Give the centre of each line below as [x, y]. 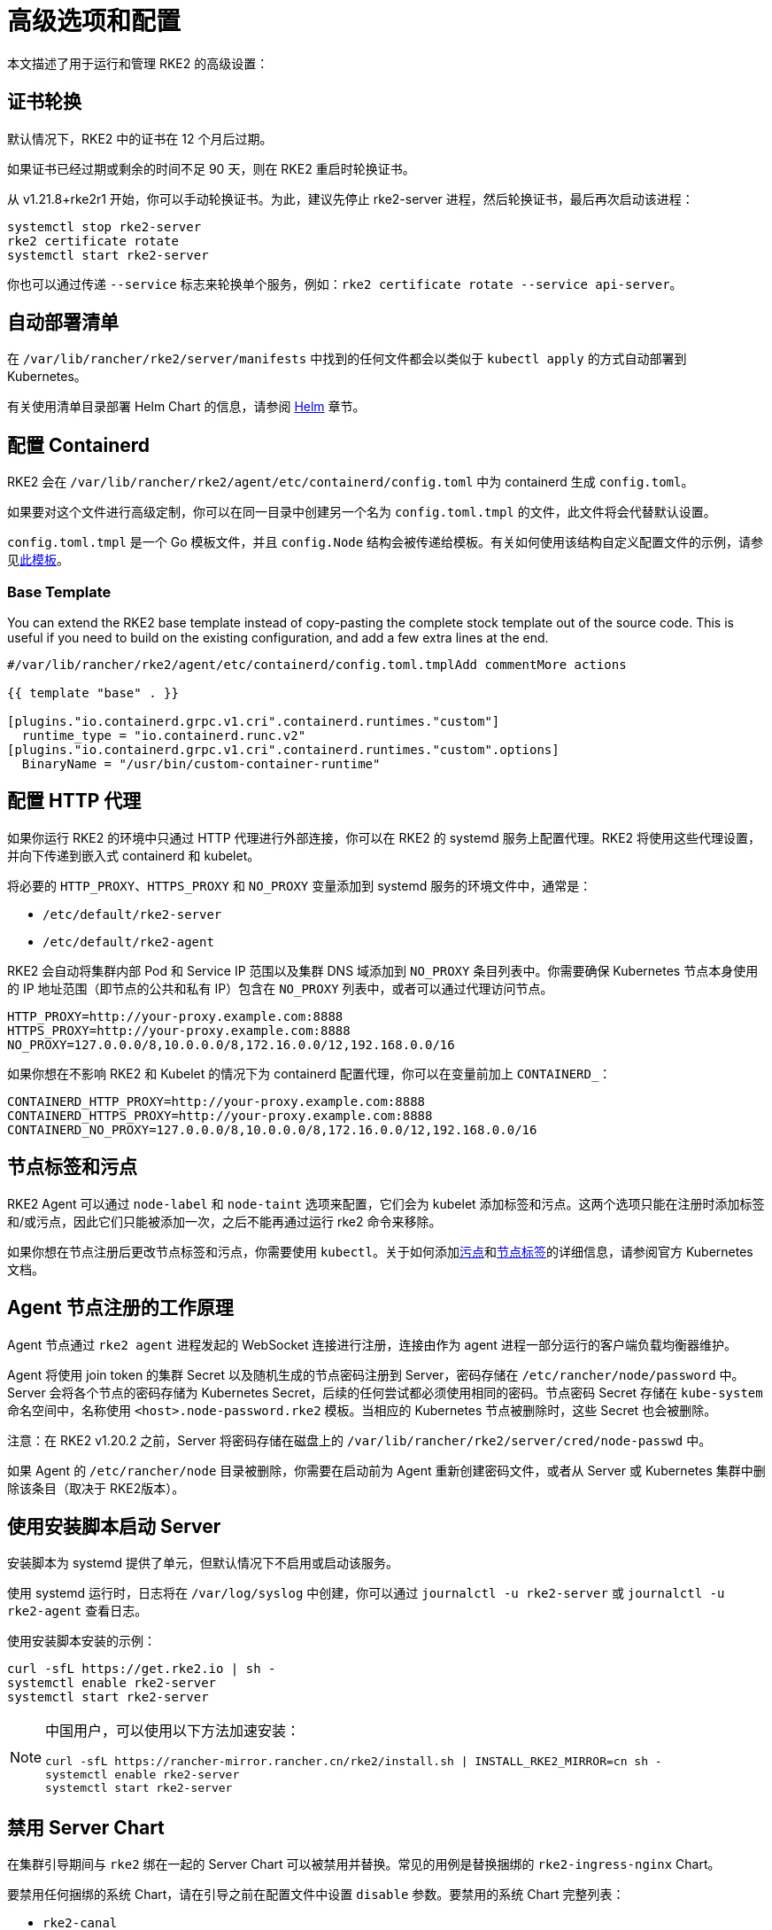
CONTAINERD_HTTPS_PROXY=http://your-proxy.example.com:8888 [220, 1115]
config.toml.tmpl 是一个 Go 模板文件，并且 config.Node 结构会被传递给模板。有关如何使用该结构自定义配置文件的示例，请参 [386, 542]
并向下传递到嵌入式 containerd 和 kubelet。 [134, 855]
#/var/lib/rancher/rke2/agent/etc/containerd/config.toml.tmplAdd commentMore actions [317, 665]
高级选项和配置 [94, 21]
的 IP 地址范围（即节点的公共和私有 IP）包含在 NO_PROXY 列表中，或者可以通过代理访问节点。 [280, 988]
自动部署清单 [63, 323]
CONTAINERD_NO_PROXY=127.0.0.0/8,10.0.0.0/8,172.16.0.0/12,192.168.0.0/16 [272, 1129]
